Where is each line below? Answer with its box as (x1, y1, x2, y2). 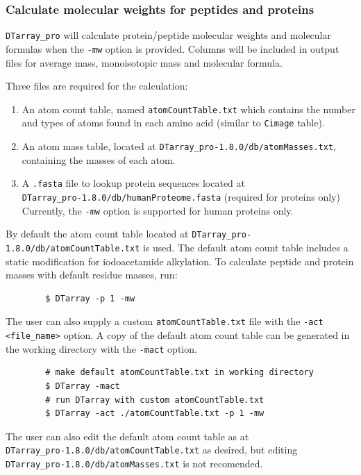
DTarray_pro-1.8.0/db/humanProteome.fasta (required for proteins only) (22, 189, 340, 203)
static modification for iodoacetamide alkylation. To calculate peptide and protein (6, 253, 354, 268)
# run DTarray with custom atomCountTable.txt (45, 394, 265, 405)
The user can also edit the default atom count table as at (6, 428, 249, 443)
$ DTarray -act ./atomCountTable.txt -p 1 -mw (45, 408, 265, 419)
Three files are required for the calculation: (6, 78, 188, 93)
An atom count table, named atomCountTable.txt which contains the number (22, 101, 355, 116)
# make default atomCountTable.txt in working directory (45, 367, 314, 378)
